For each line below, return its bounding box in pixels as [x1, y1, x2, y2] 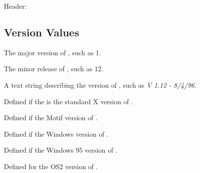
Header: [4, 1, 27, 11]
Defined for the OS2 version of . [4, 161, 98, 171]
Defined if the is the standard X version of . [4, 96, 133, 106]
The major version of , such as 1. [4, 47, 101, 57]
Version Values [4, 24, 79, 39]
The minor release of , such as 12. [4, 63, 103, 74]
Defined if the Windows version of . [4, 128, 109, 139]
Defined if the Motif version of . [4, 112, 98, 123]
